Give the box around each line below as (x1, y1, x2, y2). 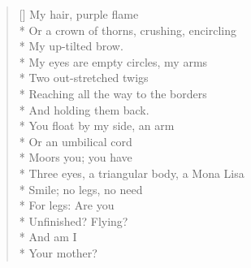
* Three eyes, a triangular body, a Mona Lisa (19, 164, 245, 181)
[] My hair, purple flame (19, 6, 139, 22)
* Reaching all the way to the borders (19, 84, 207, 102)
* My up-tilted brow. (19, 37, 123, 54)
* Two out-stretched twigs (19, 69, 149, 86)
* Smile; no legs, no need (19, 180, 143, 197)
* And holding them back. (19, 101, 149, 118)
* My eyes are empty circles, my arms (19, 53, 208, 70)
